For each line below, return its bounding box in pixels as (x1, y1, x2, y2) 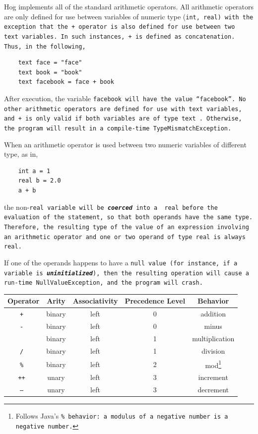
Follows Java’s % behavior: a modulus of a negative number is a (15, 411, 228, 421)
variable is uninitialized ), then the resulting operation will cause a (4, 269, 249, 277)
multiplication (192, 333, 235, 343)
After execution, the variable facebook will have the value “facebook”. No (4, 93, 246, 103)
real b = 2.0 (18, 177, 61, 185)
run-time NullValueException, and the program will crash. (4, 279, 203, 287)
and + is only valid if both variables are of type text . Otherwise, (4, 115, 242, 123)
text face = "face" (18, 59, 82, 66)
